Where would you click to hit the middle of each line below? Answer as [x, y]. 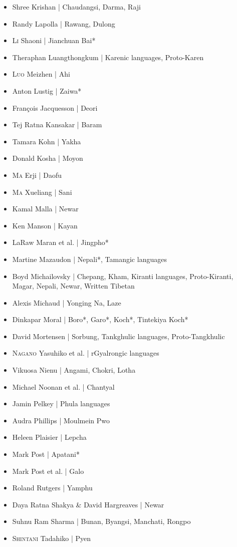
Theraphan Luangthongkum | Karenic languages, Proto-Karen [108, 57]
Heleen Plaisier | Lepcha [49, 437]
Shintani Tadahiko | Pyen [52, 538]
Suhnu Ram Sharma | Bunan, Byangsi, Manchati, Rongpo [101, 521]
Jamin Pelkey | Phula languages [61, 403]
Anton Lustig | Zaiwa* [47, 90]
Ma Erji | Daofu [37, 175]
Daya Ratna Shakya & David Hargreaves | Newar [88, 504]
